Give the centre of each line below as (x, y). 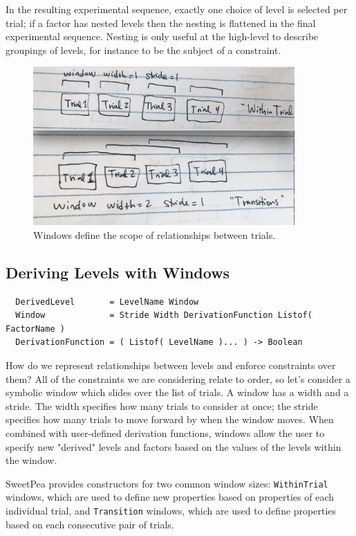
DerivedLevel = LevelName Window (107, 302)
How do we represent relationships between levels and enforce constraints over (171, 365)
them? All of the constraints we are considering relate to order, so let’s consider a (178, 378)
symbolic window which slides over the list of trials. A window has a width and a (177, 392)
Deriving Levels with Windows (118, 272)
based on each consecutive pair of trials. (90, 524)
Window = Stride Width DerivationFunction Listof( (164, 315)
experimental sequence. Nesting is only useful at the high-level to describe (162, 36)
